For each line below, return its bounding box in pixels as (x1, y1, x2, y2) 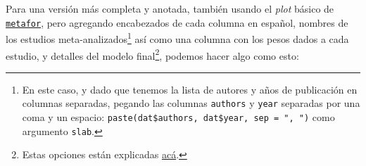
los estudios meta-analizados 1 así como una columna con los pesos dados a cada (6, 30, 349, 46)
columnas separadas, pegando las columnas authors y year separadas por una (22, 96, 360, 110)
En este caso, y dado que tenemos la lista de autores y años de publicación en (22, 82, 358, 96)
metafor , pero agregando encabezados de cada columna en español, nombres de (6, 15, 348, 30)
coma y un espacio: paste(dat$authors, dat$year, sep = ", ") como (22, 110, 335, 124)
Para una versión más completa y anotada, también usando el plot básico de (6, 1, 334, 15)
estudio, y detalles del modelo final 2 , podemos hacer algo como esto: (6, 46, 299, 63)
